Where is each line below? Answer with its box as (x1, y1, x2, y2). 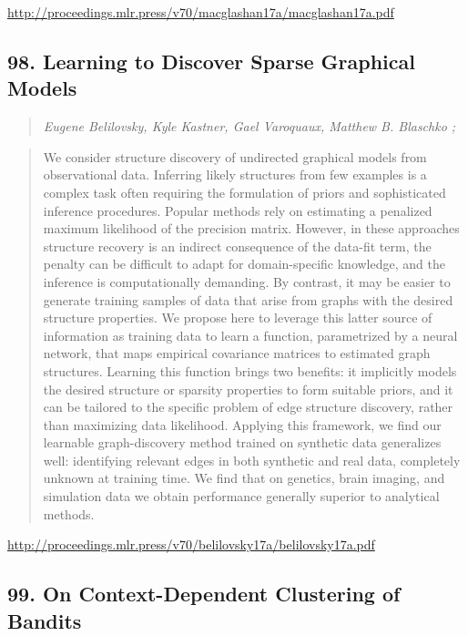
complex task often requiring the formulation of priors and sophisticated (43, 182, 446, 201)
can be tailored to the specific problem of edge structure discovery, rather (43, 397, 453, 416)
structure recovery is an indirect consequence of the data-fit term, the (43, 236, 432, 255)
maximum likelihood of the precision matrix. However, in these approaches (43, 219, 460, 238)
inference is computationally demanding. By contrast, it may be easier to (43, 272, 451, 291)
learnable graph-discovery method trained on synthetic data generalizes (43, 433, 442, 452)
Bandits (7, 606, 82, 634)
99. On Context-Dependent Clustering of (7, 580, 401, 608)
